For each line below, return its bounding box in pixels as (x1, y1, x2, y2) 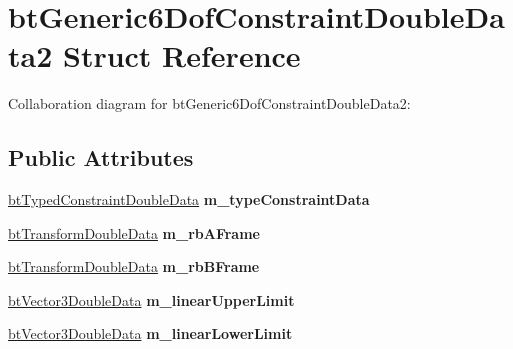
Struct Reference (62, 35, 301, 76)
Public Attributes (8, 142, 194, 173)
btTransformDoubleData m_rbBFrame (8, 256, 260, 277)
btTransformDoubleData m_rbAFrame (8, 222, 260, 243)
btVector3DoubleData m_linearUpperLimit (8, 289, 295, 310)
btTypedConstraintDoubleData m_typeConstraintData (8, 189, 370, 210)
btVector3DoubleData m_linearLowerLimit (8, 323, 293, 344)
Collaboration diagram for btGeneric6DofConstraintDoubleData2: (8, 93, 411, 114)
